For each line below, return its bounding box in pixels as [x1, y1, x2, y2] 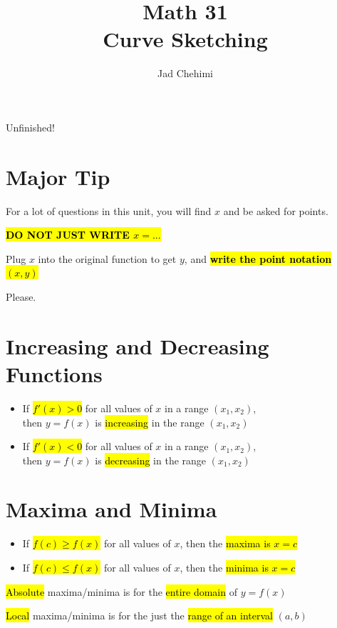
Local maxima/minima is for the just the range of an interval [6, 608, 273, 623]
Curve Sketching [103, 24, 268, 54]
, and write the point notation [184, 251, 332, 266]
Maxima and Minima [6, 494, 217, 524]
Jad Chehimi [157, 66, 213, 81]
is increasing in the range [95, 414, 204, 429]
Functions [6, 359, 103, 388]
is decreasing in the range [95, 452, 207, 467]
